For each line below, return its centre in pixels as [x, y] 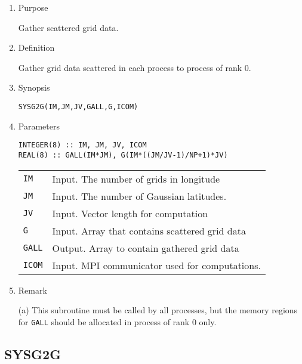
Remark [33, 290]
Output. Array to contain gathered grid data [146, 248]
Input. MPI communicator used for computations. [156, 265]
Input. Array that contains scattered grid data [149, 230]
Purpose [33, 7]
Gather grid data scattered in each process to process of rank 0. [135, 67]
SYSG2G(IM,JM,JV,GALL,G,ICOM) [78, 107]
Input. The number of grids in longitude [136, 178]
